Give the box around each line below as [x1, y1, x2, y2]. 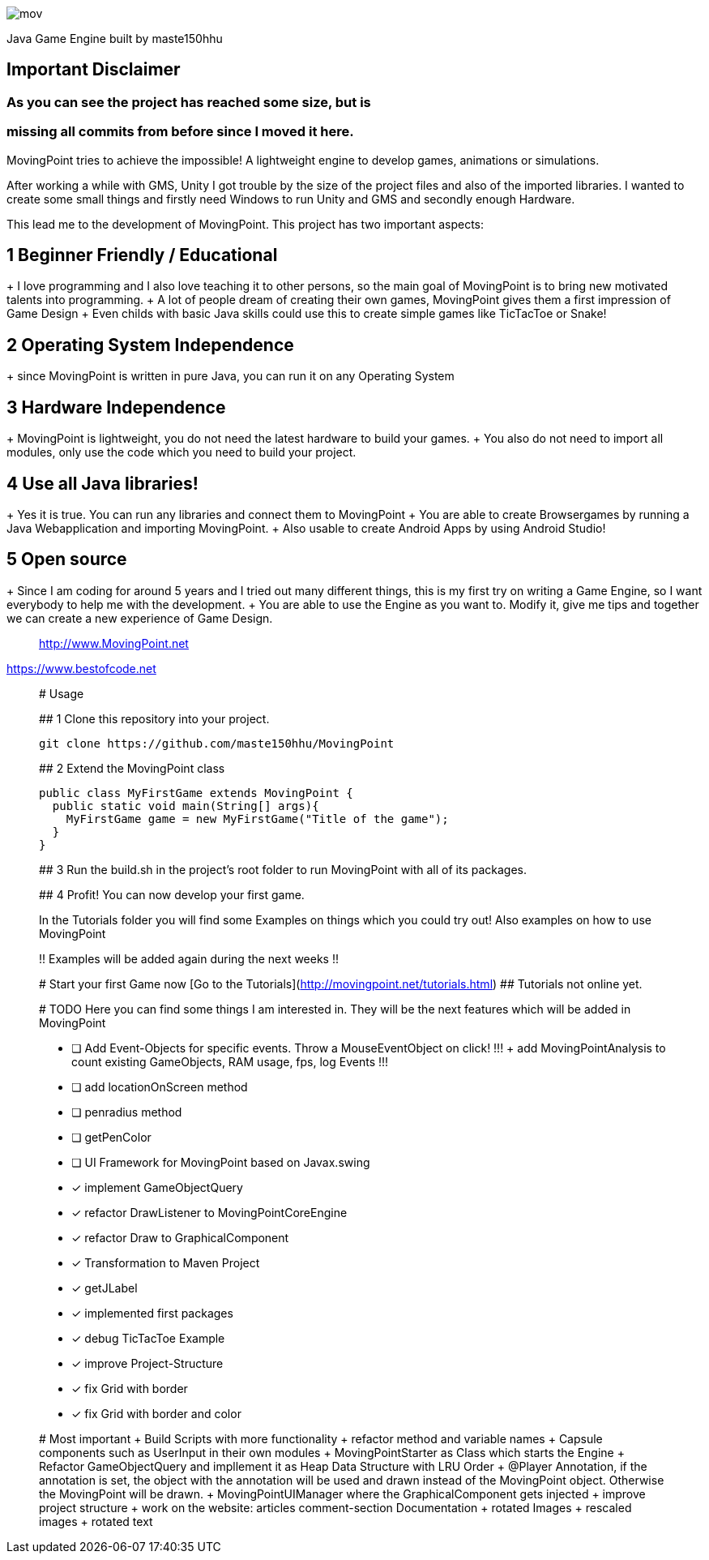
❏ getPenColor [71, 1129, 152, 1144]
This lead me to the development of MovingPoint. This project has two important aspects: [6, 216, 485, 231]
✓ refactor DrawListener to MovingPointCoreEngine [71, 1205, 348, 1219]
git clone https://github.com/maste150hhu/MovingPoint [39, 736, 395, 750]
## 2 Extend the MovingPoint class [39, 761, 225, 775]
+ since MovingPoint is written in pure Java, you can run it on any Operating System [6, 369, 455, 384]
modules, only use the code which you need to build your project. [6, 445, 357, 460]
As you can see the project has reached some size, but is [6, 93, 371, 110]
